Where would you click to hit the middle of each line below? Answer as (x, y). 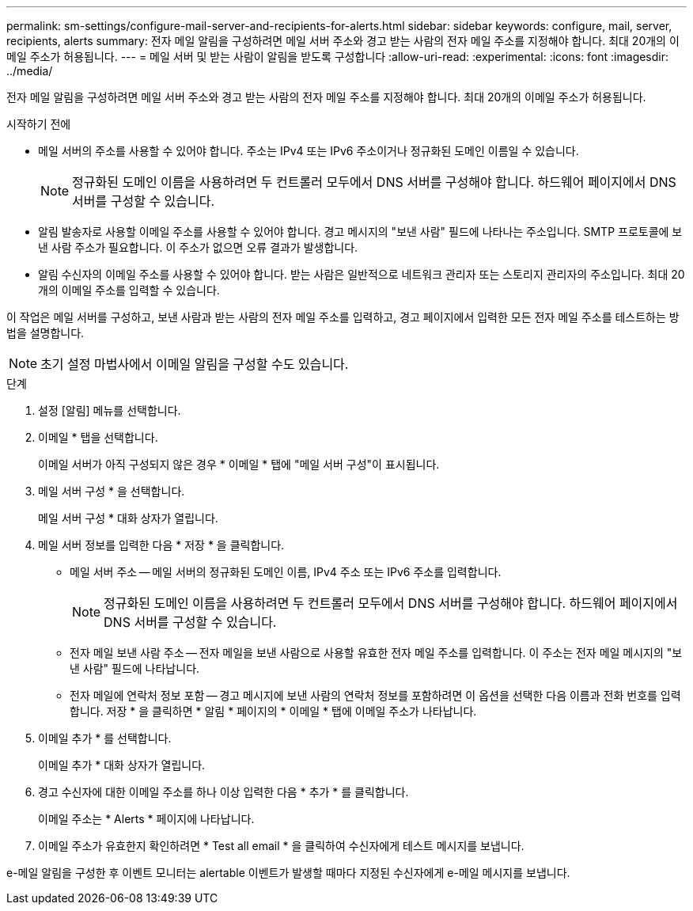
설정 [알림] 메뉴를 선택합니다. (110, 410)
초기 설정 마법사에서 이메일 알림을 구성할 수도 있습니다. (195, 364)
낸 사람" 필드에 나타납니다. (135, 668)
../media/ (30, 71)
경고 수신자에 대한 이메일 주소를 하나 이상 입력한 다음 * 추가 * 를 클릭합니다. (223, 792)
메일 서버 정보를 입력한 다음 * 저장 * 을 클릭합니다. (161, 545)
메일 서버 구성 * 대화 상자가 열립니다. (128, 518)
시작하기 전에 (39, 124)
